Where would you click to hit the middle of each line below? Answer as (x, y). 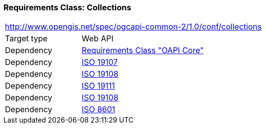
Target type (26, 39)
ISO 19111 (98, 86)
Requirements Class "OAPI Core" (143, 50)
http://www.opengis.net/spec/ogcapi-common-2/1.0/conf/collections (133, 27)
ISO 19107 (100, 62)
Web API (97, 39)
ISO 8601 (98, 110)
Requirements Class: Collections (67, 7)
